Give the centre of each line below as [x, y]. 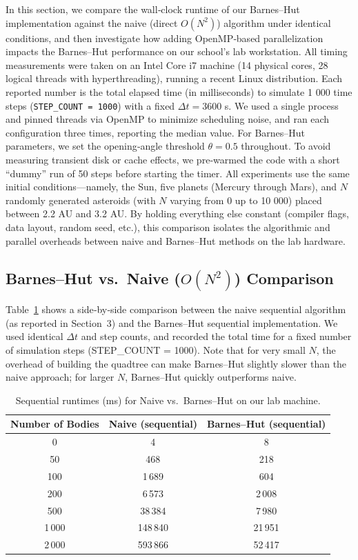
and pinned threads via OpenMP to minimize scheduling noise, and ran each [168, 119]
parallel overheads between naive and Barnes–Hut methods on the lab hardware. [176, 240]
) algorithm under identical [274, 22]
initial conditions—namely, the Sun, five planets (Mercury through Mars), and [171, 187]
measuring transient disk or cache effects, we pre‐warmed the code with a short [173, 159]
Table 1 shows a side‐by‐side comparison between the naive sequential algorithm [176, 309]
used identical [34, 336]
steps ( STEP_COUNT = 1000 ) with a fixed [90, 105]
